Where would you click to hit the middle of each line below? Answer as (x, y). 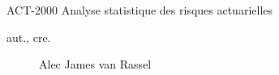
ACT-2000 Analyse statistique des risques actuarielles (140, 10)
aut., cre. (29, 37)
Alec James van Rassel (95, 64)
